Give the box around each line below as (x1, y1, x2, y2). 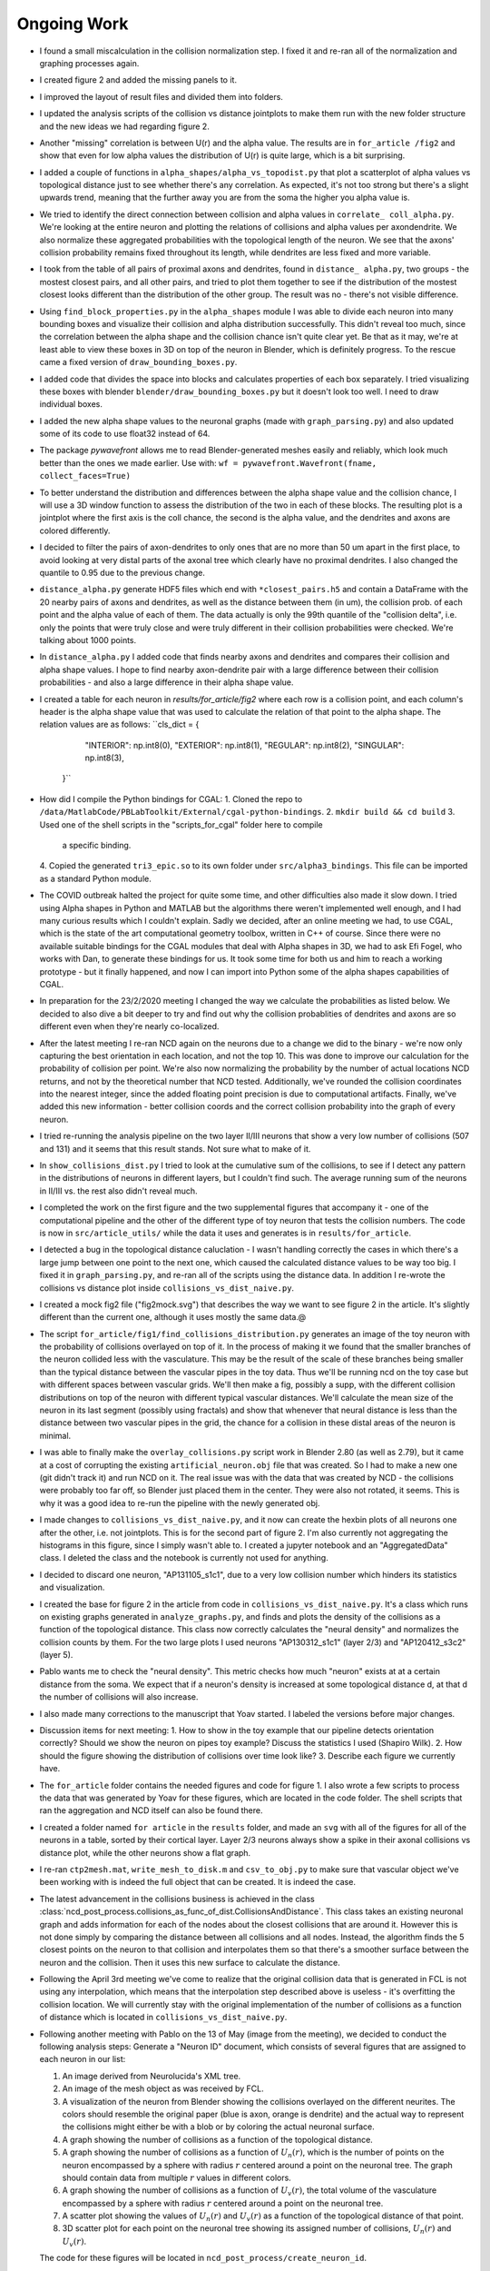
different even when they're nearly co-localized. (39, 1021, 220, 1032)
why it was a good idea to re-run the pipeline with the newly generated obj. (39, 1497, 320, 1508)
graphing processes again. (39, 57, 140, 68)
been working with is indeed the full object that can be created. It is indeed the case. (39, 1877, 356, 1888)
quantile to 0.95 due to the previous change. (39, 568, 206, 578)
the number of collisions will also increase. (39, 1691, 199, 1702)
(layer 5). (39, 1650, 73, 1661)
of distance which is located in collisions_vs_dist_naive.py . (39, 2012, 288, 2023)
